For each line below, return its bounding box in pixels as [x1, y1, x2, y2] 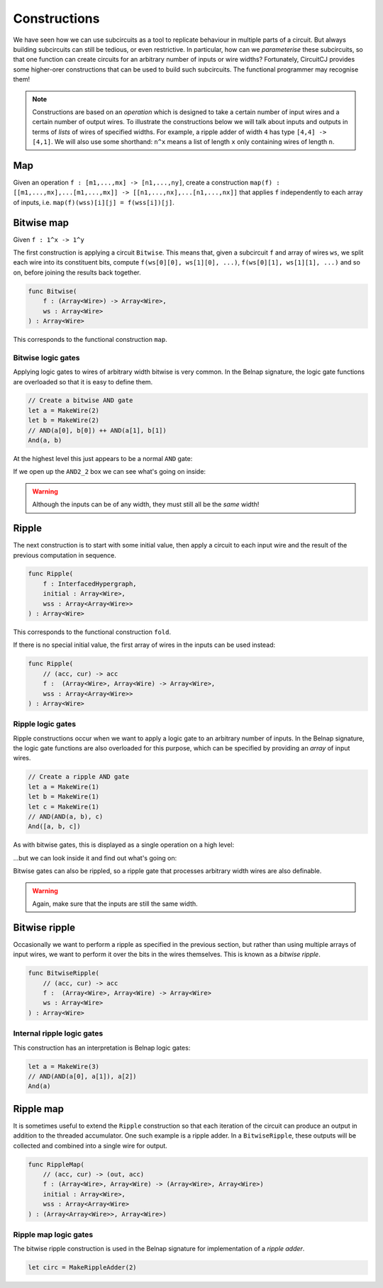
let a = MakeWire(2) [28, 406, 99, 414]
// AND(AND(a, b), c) [28, 813, 104, 821]
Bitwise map [13, 216, 70, 228]
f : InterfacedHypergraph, [43, 579, 138, 588]
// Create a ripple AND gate [28, 773, 130, 781]
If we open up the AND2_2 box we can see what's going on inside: [13, 467, 206, 476]
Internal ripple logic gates [13, 1028, 104, 1038]
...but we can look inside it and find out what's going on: [13, 853, 177, 862]
